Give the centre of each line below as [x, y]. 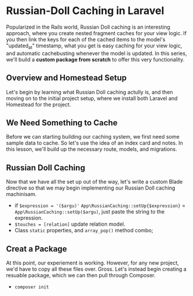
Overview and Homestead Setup [66, 78]
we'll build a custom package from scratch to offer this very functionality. [95, 59]
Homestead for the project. [39, 104]
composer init [32, 287]
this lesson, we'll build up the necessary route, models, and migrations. [92, 149]
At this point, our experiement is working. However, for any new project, [93, 263]
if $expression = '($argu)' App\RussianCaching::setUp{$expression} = [100, 205]
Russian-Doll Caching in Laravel [85, 11]
